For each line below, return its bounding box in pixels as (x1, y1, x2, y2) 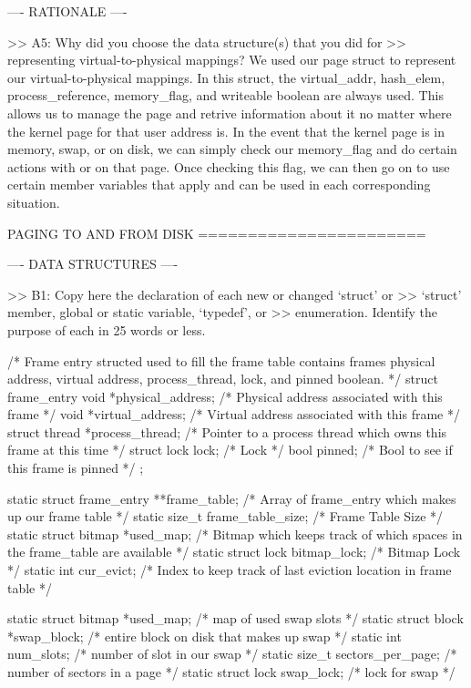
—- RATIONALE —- (7, 2, 128, 20)
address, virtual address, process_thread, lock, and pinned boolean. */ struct (7, 369, 438, 388)
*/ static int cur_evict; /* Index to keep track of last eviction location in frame (7, 560, 452, 580)
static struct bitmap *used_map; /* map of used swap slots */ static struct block (7, 609, 464, 628)
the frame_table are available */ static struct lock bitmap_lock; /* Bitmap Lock (7, 542, 461, 561)
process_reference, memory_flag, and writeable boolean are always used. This (7, 86, 444, 105)
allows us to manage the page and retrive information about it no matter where (7, 103, 452, 122)
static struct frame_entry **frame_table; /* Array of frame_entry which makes (7, 488, 456, 508)
